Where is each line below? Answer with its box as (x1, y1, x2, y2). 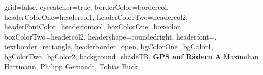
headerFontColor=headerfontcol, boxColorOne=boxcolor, (4, 21, 182, 32)
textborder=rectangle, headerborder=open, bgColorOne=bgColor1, (4, 41, 213, 52)
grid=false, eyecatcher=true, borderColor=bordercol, (4, 2, 169, 12)
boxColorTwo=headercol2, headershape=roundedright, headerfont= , (4, 31, 217, 42)
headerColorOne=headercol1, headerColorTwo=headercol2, (4, 11, 188, 22)
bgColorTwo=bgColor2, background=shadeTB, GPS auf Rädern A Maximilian (4, 51, 259, 61)
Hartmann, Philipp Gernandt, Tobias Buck (4, 61, 138, 71)
